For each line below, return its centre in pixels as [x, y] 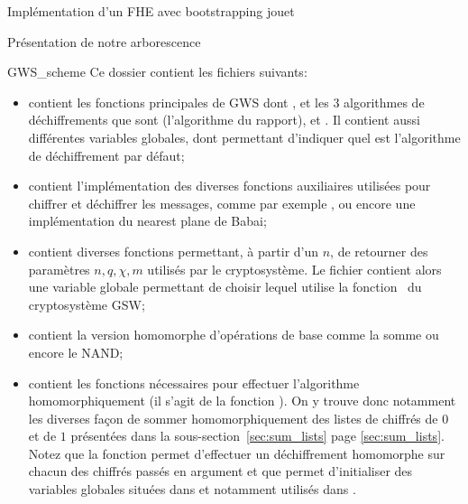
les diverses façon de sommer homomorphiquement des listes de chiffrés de [233, 418]
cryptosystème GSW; [87, 304]
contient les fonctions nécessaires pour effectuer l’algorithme [194, 383]
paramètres [59, 269]
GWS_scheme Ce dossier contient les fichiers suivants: [157, 72]
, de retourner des [379, 251]
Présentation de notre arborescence [104, 41]
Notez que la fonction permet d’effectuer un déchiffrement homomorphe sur [237, 453]
